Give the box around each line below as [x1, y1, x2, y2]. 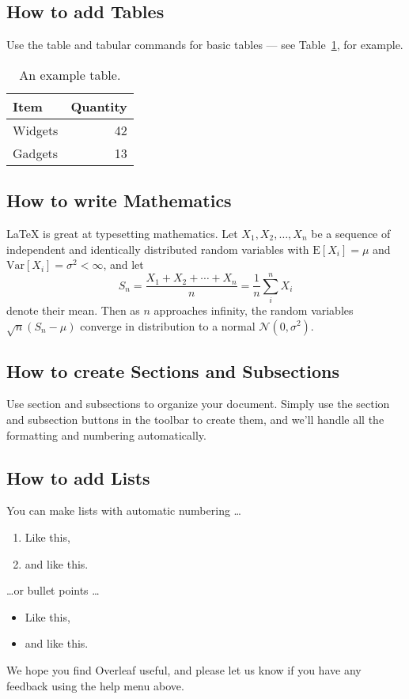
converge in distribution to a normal [80, 317, 256, 334]
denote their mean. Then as [6, 301, 140, 318]
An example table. [19, 65, 121, 84]
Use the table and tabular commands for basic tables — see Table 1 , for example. [6, 36, 403, 53]
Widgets [13, 120, 59, 139]
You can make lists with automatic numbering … [6, 502, 241, 519]
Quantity [70, 96, 127, 115]
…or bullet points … [6, 582, 100, 599]
